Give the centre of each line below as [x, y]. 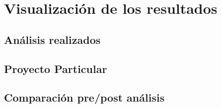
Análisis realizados [52, 39]
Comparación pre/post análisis [84, 97]
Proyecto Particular [56, 68]
